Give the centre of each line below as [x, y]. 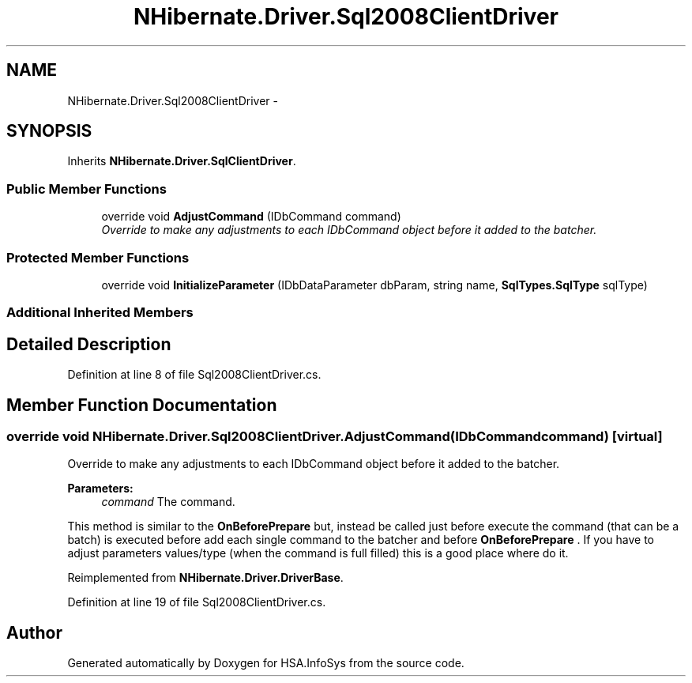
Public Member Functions [86, 189]
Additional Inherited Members [100, 313]
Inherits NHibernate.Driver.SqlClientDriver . [182, 161]
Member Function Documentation [142, 405]
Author [34, 632]
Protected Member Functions [98, 257]
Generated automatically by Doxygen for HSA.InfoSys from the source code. [266, 663]
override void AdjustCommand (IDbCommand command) [251, 217]
